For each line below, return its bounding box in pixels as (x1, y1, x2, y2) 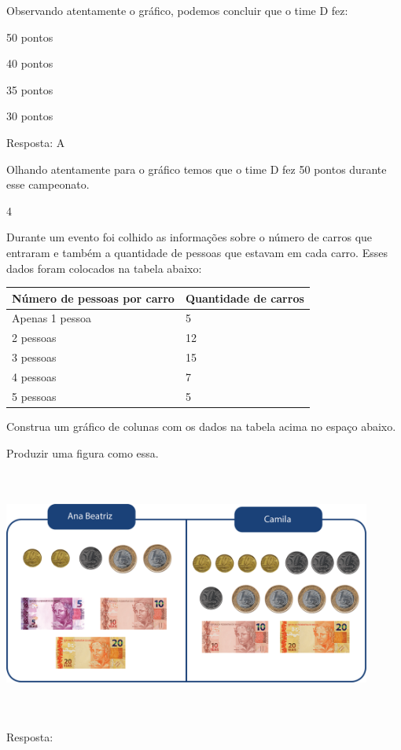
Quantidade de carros (185, 289, 304, 306)
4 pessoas (12, 369, 57, 384)
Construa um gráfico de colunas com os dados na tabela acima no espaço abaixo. (6, 417, 396, 434)
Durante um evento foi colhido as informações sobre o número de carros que (6, 229, 373, 245)
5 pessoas (12, 388, 57, 404)
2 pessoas (12, 329, 57, 346)
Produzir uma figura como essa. (6, 444, 159, 461)
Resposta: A (6, 134, 65, 150)
